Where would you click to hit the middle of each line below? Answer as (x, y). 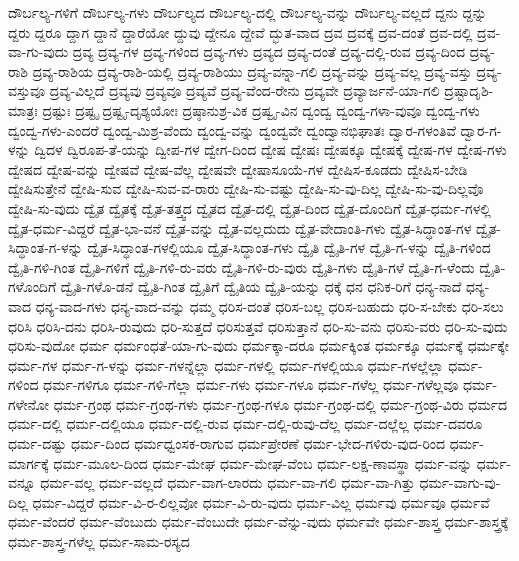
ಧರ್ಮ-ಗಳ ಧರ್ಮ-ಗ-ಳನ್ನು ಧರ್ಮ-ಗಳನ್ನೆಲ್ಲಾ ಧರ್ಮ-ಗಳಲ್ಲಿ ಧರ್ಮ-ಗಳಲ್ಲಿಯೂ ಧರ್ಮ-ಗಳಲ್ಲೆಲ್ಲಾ (226, 364)
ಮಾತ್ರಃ (23, 109)
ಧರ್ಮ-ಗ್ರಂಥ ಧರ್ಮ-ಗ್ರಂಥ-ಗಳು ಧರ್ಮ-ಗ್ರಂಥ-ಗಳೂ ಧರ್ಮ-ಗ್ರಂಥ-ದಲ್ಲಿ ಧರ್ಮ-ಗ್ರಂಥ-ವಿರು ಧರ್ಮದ (280, 403)
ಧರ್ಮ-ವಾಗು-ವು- (460, 482)
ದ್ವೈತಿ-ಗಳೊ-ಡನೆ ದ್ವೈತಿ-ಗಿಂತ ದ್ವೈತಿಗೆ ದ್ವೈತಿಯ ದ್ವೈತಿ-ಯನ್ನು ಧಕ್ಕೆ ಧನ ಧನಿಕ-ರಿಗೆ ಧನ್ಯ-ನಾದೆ (261, 286)
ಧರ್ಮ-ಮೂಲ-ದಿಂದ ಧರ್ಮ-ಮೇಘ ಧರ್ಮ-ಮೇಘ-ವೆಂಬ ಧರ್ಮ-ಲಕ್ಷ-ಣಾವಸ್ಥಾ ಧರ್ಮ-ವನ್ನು (263, 462)
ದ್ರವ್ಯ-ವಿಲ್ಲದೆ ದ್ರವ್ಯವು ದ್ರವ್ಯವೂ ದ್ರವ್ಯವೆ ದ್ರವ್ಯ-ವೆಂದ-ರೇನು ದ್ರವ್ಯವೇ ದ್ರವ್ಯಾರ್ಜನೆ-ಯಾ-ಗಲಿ (244, 90)
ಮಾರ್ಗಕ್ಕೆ (28, 462)
